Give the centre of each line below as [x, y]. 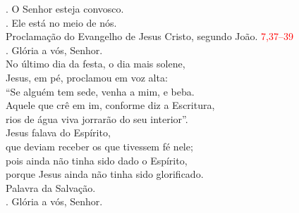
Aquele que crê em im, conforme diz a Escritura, [110, 105]
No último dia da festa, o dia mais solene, [96, 64]
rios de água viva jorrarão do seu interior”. [97, 118]
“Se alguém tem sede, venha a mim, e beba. [100, 91]
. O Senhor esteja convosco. [65, 8]
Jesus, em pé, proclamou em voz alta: [87, 77]
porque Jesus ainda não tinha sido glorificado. [105, 174]
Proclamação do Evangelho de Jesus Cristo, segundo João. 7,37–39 [149, 36]
